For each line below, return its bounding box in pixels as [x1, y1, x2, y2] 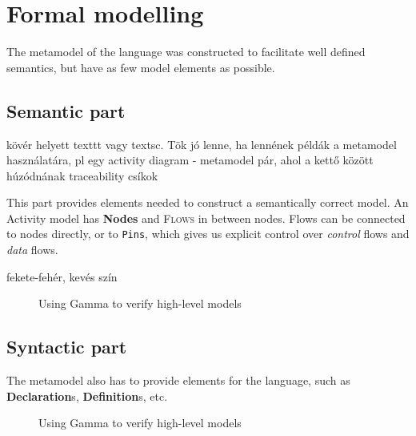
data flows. [6, 241, 58, 258]
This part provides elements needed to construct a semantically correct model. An [6, 194, 409, 211]
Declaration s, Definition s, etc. [6, 387, 168, 404]
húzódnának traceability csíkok [6, 167, 158, 184]
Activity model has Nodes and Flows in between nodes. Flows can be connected [6, 209, 406, 226]
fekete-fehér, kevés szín [6, 268, 118, 285]
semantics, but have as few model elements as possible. [6, 59, 275, 75]
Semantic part [6, 98, 126, 123]
